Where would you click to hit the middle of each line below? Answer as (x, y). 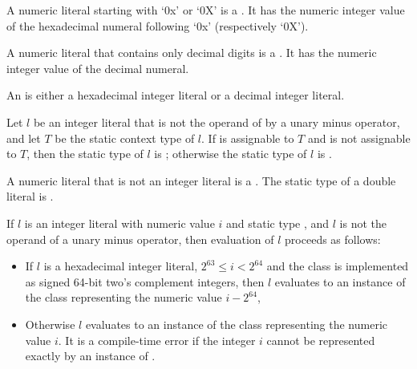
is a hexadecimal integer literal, (121, 266)
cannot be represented (321, 340)
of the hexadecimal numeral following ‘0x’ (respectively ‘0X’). (158, 25)
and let (24, 138)
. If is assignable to (248, 138)
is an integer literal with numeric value (119, 223)
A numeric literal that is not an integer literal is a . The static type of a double (201, 180)
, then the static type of (85, 154)
